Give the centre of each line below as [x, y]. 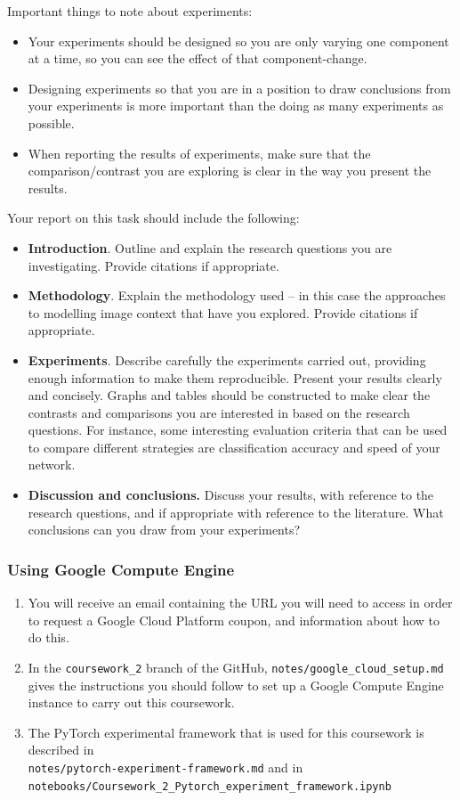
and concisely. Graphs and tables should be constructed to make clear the [229, 395]
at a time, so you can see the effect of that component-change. [198, 58]
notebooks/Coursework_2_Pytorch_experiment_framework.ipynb [210, 786]
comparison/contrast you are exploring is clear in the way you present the [230, 171]
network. [52, 465]
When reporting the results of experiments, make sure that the [199, 153]
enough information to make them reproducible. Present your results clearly [235, 377]
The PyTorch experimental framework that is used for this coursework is [226, 732]
